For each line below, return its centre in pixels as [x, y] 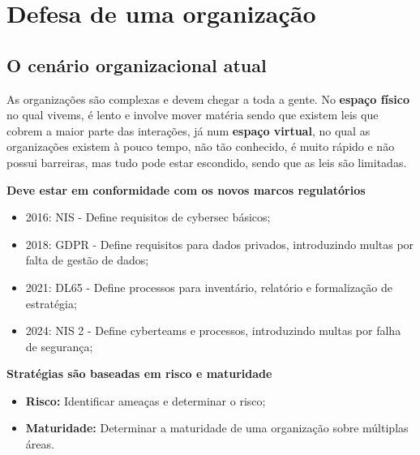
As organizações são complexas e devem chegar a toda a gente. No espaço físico [208, 99]
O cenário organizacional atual [137, 64]
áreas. [40, 444]
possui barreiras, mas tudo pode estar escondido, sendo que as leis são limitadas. [207, 162]
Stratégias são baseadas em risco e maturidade [139, 373]
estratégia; [51, 303]
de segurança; [59, 346]
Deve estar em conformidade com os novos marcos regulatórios [186, 189]
